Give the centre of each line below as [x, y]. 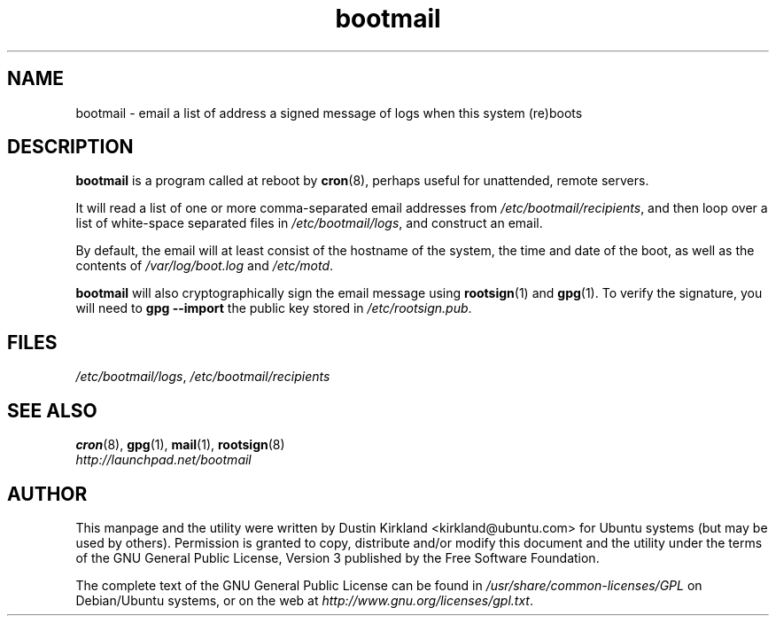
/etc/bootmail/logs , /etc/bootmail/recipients [203, 377]
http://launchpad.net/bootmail [163, 460]
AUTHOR [47, 494]
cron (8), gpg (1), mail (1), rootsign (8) [180, 445]
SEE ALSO [52, 410]
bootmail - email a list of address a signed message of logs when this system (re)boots [329, 113]
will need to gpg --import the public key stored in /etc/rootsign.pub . [274, 308]
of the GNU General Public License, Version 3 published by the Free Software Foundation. [338, 557]
